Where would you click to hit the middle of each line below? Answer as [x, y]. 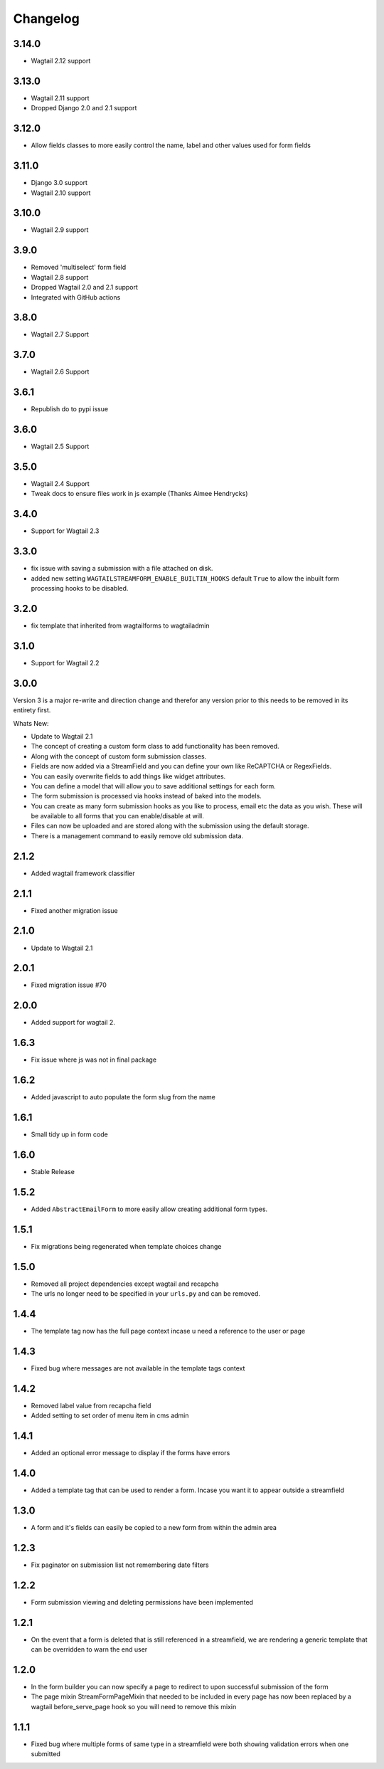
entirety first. [32, 710]
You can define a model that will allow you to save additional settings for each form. [154, 786]
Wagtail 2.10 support [61, 193]
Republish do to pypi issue [70, 409]
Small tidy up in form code [69, 1134]
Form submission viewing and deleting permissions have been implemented [142, 1602]
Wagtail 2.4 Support [60, 484]
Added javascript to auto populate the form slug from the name [123, 1097]
